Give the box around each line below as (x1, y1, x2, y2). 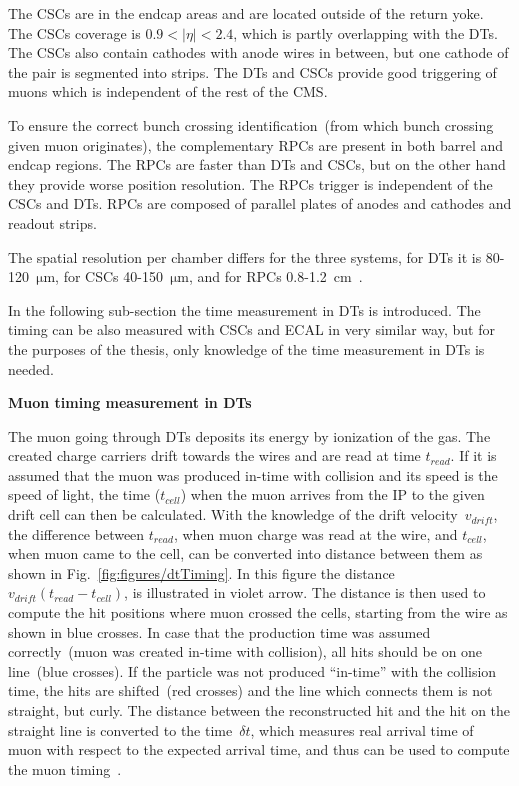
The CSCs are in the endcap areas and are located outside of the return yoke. (8, 3, 484, 23)
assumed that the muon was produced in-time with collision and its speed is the (8, 464, 498, 485)
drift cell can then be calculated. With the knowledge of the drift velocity (8, 504, 458, 525)
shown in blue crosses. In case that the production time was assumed (8, 621, 431, 642)
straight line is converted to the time (8, 719, 233, 740)
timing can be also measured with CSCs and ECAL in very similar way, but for (8, 319, 495, 340)
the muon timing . (8, 758, 122, 779)
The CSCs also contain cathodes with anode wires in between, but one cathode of (8, 42, 509, 63)
